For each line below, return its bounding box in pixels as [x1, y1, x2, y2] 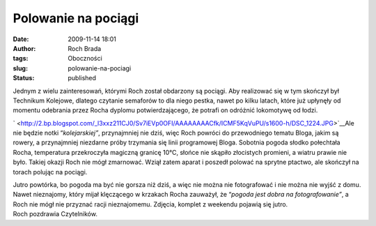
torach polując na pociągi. [13, 167, 88, 176]
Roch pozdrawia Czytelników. [13, 210, 97, 218]
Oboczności [68, 54, 102, 63]
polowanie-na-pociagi [68, 63, 132, 73]
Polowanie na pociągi [13, 10, 139, 26]
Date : [13, 35, 29, 43]
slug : [13, 63, 28, 73]
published [68, 74, 97, 82]
